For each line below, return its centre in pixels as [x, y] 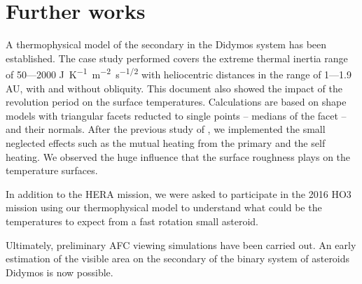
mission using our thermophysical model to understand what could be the [164, 207]
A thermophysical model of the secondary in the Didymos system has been [166, 44]
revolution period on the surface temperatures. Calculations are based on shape [176, 102]
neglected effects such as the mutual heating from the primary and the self [166, 142]
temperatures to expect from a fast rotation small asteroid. [132, 221]
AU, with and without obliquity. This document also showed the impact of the [174, 88]
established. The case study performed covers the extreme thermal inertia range [177, 58]
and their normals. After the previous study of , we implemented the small [166, 129]
